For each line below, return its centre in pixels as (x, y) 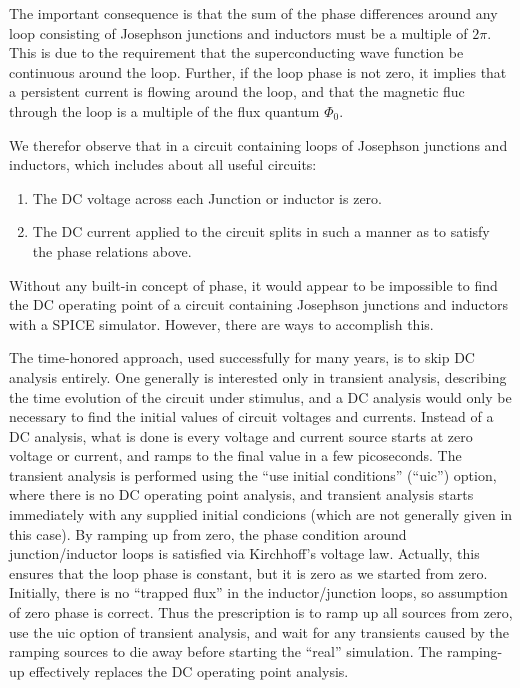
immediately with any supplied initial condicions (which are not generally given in (261, 514)
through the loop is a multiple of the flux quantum (164, 110)
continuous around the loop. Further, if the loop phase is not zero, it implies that (258, 71)
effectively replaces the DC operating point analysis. (189, 670)
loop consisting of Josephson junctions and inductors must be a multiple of (238, 32)
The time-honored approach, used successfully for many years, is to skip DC (242, 357)
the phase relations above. (112, 250)
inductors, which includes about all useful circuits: (163, 164)
